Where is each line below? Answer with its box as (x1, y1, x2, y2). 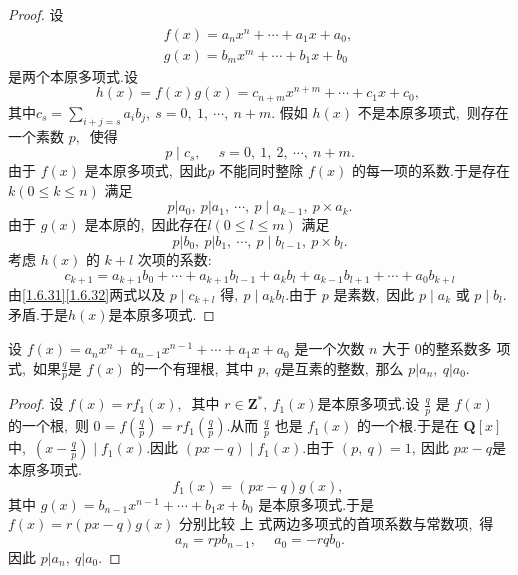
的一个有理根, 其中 (130, 357, 254, 378)
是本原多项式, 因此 (84, 160, 208, 181)
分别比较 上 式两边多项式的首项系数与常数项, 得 (179, 513, 494, 534)
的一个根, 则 (8, 415, 89, 436)
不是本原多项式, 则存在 (357, 101, 509, 122)
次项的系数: (137, 248, 212, 269)
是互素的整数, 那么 (280, 357, 404, 378)
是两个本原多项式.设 (8, 65, 138, 86)
